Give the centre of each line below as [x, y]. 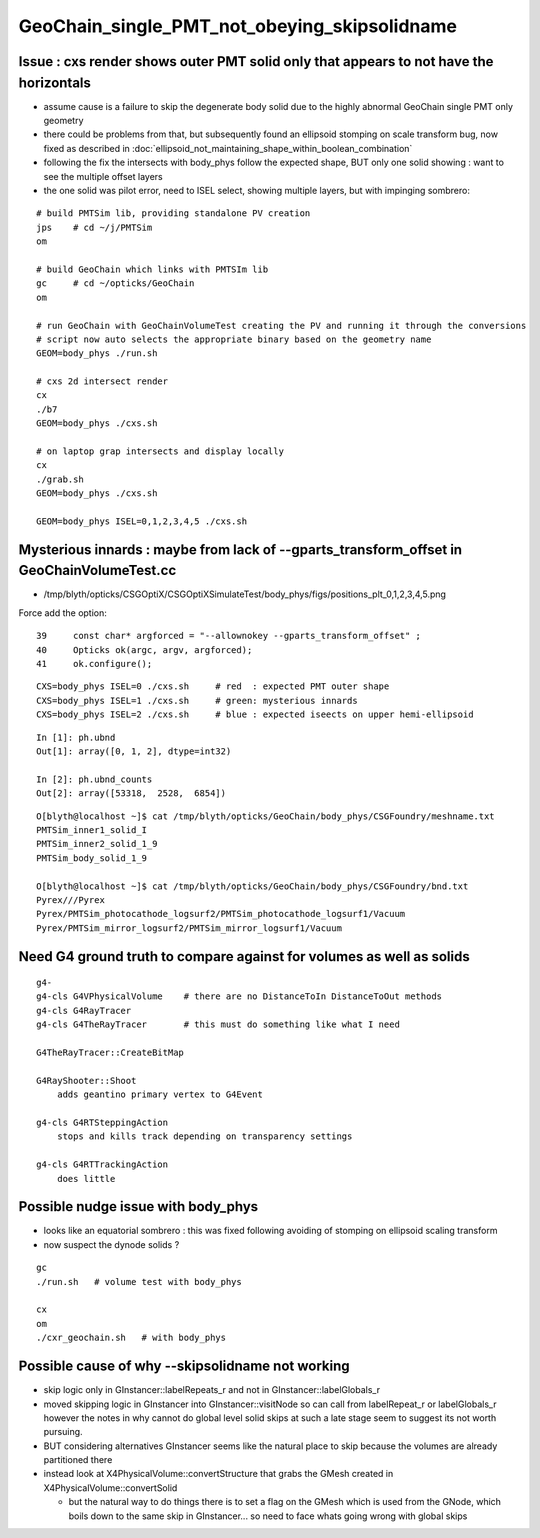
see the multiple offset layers [103, 176]
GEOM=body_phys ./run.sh [97, 353]
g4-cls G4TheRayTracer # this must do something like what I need [218, 1024]
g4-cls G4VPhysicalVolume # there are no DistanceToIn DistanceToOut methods [239, 996]
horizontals [55, 82]
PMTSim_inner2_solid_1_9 [97, 844]
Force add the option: [62, 612]
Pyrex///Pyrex [70, 899]
